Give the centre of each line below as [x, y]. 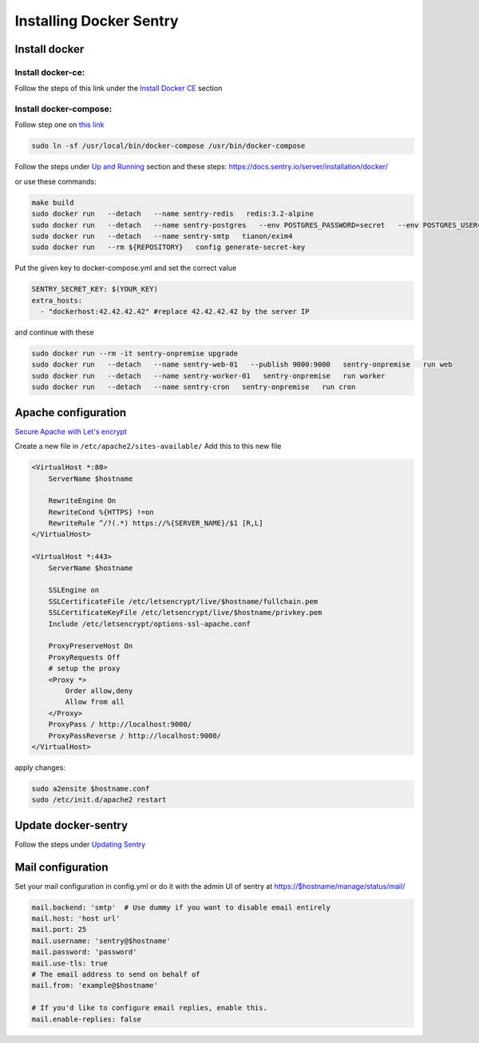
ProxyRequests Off [84, 657]
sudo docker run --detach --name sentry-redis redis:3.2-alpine [173, 214]
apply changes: [40, 767]
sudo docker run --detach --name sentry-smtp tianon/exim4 [162, 236]
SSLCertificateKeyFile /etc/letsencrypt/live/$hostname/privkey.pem [185, 613]
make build [53, 202]
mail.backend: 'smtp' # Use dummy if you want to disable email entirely [181, 907]
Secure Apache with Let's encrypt [71, 431]
